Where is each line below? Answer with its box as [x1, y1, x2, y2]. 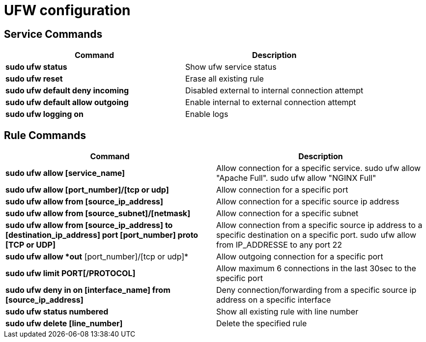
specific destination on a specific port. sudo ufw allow [216, 230, 416, 240]
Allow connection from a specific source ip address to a [216, 220, 423, 230]
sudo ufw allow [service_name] [5, 168, 125, 178]
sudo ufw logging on [5, 109, 84, 119]
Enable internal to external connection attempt [185, 97, 356, 108]
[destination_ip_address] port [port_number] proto [5, 230, 199, 240]
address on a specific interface [216, 295, 331, 305]
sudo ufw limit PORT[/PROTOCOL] [5, 268, 136, 279]
